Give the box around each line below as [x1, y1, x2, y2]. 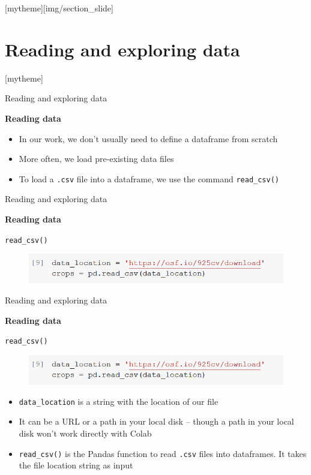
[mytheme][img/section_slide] [5, 2, 113, 14]
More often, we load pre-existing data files [19, 152, 174, 165]
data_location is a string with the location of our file [19, 395, 219, 407]
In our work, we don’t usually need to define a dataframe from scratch [19, 132, 278, 145]
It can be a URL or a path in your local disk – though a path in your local [19, 415, 294, 428]
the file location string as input [19, 459, 133, 471]
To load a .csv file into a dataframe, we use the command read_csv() [19, 172, 279, 185]
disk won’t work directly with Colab [19, 426, 152, 439]
